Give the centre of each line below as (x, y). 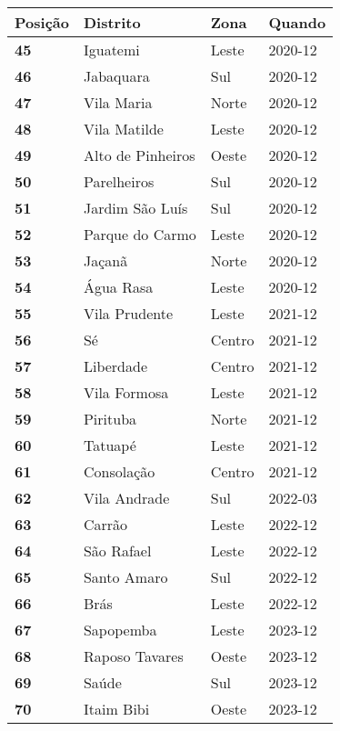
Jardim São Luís (135, 208)
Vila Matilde (123, 129)
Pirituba (110, 419)
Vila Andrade (126, 498)
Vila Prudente (128, 313)
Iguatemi (111, 50)
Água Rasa (118, 287)
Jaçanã (105, 260)
